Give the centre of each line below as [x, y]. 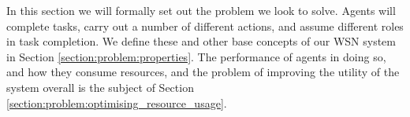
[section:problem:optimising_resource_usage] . [117, 102]
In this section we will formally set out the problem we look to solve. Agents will [201, 10]
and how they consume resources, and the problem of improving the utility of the [203, 72]
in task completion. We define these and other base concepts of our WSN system [201, 41]
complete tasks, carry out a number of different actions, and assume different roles [205, 26]
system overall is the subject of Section [100, 87]
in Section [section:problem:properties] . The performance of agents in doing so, [196, 56]
